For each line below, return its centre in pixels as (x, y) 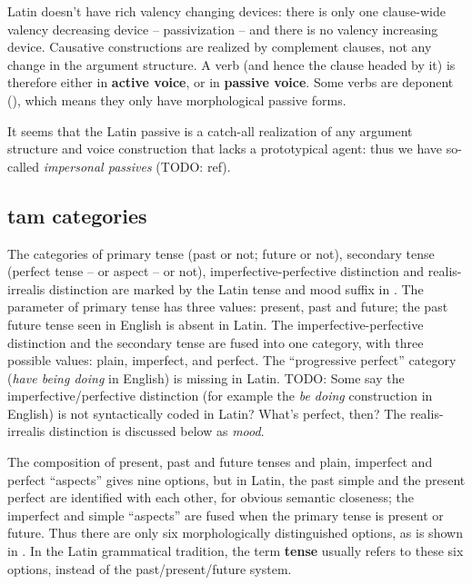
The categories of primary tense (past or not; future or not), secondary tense (221, 253)
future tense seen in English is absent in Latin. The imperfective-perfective (216, 324)
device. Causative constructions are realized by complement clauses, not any (220, 47)
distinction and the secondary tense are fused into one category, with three (216, 342)
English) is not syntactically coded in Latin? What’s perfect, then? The (207, 413)
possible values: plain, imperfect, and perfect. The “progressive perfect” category (232, 360)
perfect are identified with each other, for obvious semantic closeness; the (211, 497)
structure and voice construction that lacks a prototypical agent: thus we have (225, 149)
